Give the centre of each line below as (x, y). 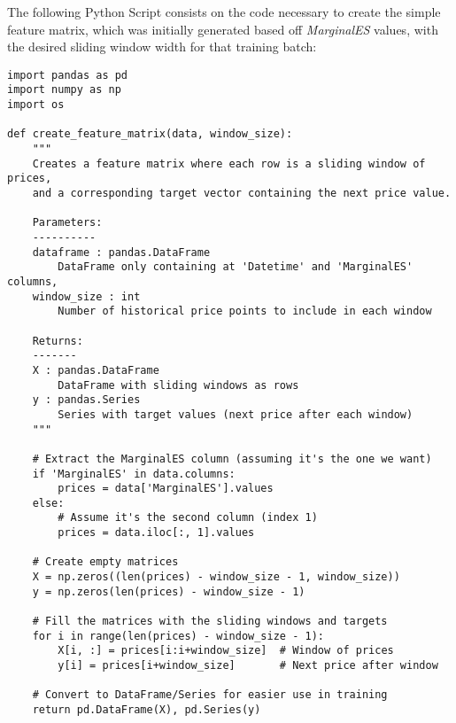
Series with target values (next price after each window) (236, 414)
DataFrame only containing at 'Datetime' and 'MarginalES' (236, 267)
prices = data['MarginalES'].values (166, 489)
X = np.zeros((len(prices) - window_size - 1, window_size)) (216, 577)
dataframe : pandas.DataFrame (121, 252)
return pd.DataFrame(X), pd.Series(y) (147, 710)
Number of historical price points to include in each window (245, 311)
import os (36, 105)
